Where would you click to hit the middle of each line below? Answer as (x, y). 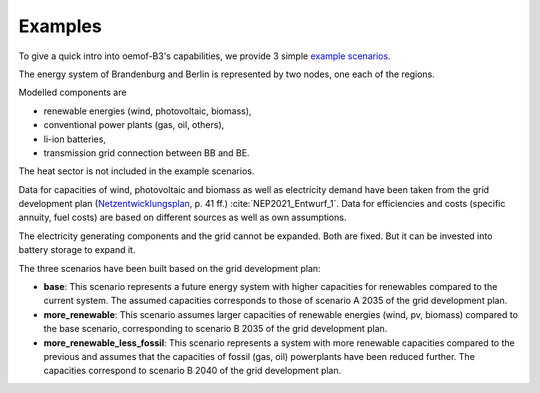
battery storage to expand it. (77, 250)
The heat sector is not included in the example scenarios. (136, 171)
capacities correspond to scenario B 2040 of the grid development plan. (192, 371)
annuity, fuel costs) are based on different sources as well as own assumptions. (182, 217)
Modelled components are (72, 92)
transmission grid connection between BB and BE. (146, 152)
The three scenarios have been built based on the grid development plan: (169, 268)
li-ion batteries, (75, 139)
